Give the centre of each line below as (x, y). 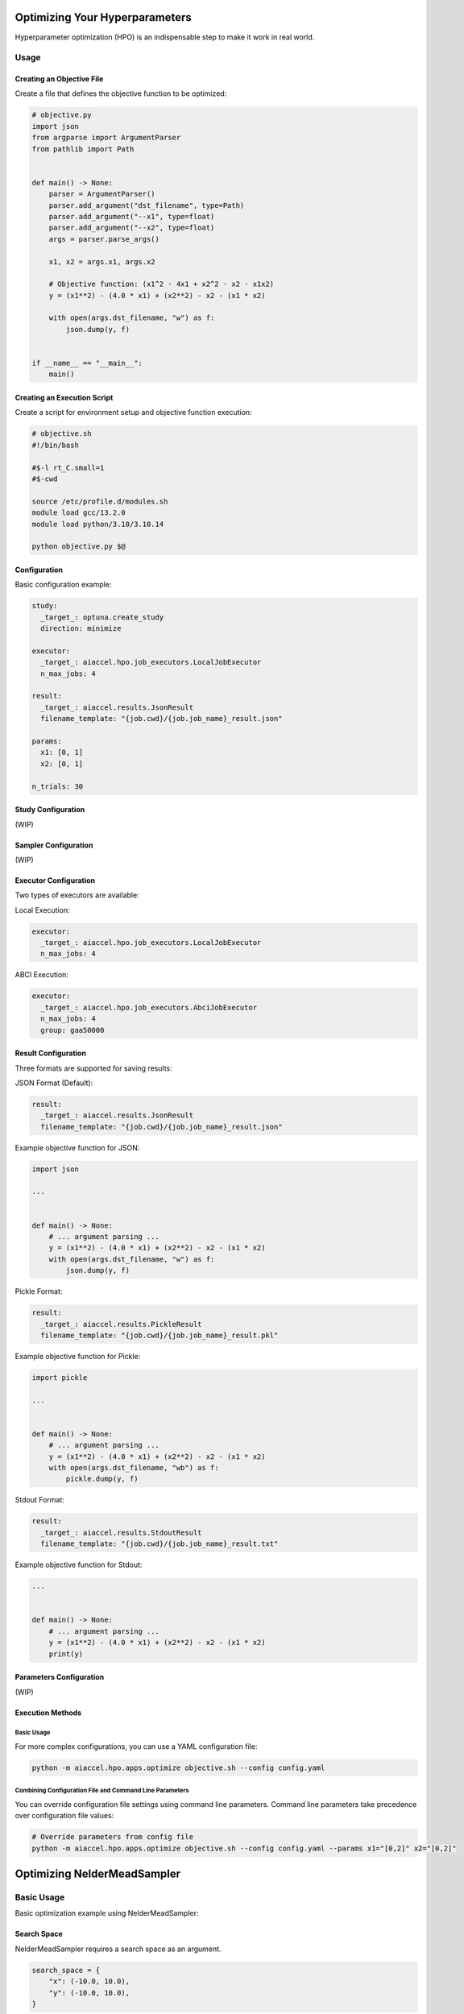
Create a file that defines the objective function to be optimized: (121, 93)
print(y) (66, 1654)
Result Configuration (50, 1053)
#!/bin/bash (56, 445)
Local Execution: (42, 910)
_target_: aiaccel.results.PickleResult (121, 1324)
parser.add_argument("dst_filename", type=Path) (147, 205)
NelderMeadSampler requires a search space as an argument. (118, 1949)
